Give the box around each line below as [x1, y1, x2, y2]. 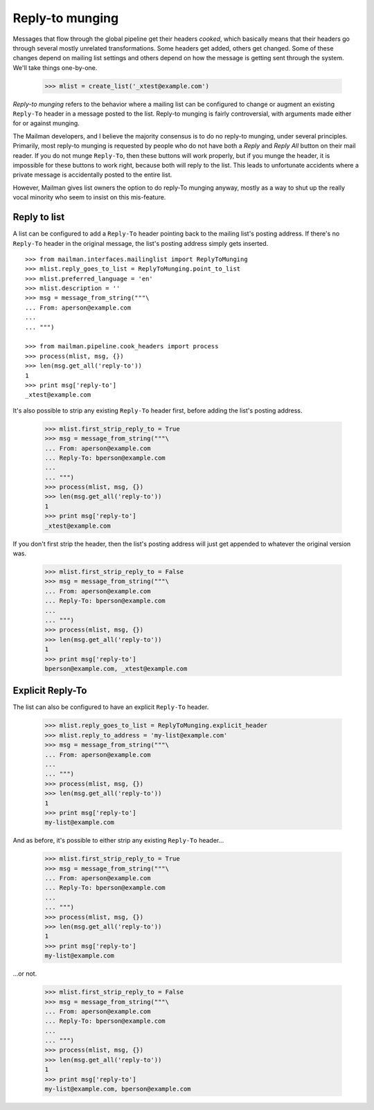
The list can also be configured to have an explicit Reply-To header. [12, 703, 209, 711]
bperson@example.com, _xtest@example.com [44, 665, 188, 672]
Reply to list [12, 211, 65, 223]
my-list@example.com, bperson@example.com [44, 1085, 191, 1093]
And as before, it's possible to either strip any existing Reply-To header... [12, 836, 224, 845]
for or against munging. [12, 119, 80, 127]
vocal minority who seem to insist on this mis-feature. [12, 193, 166, 202]
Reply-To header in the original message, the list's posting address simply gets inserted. [12, 239, 269, 247]
